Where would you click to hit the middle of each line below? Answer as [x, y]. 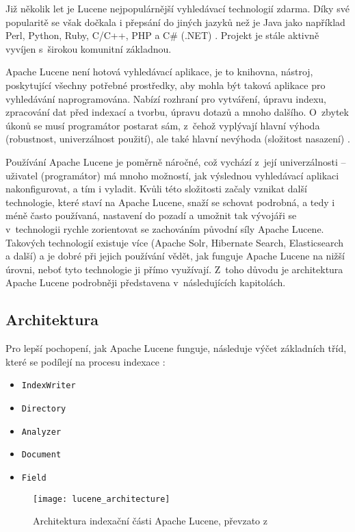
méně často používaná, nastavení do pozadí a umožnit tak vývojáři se [151, 215]
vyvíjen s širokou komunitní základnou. [89, 48]
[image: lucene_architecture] [102, 499]
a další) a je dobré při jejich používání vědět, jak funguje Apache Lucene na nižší [175, 256]
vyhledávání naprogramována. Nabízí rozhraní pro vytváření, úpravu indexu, [166, 98]
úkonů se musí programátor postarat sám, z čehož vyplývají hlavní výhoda [163, 125]
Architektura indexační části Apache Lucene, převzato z [150, 521]
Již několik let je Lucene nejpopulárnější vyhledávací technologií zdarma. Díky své [177, 8]
